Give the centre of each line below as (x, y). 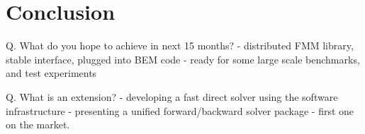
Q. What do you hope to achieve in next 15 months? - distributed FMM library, (180, 45)
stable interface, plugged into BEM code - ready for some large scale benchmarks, (183, 59)
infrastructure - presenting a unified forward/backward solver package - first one (180, 110)
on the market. (38, 124)
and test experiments (51, 73)
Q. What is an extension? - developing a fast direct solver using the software (172, 96)
